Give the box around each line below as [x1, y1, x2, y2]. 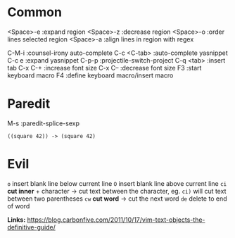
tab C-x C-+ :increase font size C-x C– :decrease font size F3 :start [7, 63, 202, 72]
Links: [7, 215, 26, 224]
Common [7, 4, 62, 20]
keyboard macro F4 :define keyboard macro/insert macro [7, 71, 174, 80]
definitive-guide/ [7, 223, 56, 231]
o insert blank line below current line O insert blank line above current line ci [7, 179, 227, 187]
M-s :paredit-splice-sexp [7, 119, 80, 127]
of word [7, 201, 30, 210]
